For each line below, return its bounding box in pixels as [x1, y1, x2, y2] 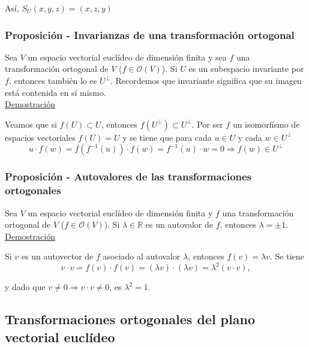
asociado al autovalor [103, 250, 181, 262]
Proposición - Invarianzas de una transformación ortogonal [5, 27, 295, 42]
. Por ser [191, 117, 223, 130]
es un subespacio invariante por [188, 62, 304, 75]
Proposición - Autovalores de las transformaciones [5, 169, 252, 184]
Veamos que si [5, 117, 57, 130]
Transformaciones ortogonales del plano [5, 310, 255, 328]
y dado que [5, 280, 46, 293]
